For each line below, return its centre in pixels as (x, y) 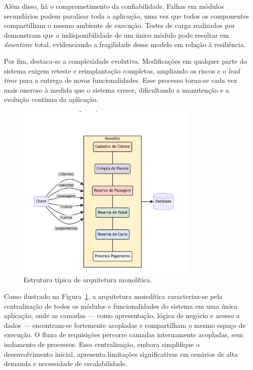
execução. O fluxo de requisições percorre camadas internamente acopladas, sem (124, 334)
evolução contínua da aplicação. (51, 99)
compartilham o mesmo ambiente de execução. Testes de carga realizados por (119, 25)
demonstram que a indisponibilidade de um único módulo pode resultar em (116, 35)
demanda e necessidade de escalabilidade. (66, 363)
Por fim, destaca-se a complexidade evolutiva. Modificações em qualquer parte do (126, 61)
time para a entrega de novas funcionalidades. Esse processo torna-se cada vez (120, 80)
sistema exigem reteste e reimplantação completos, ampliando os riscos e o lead (122, 70)
